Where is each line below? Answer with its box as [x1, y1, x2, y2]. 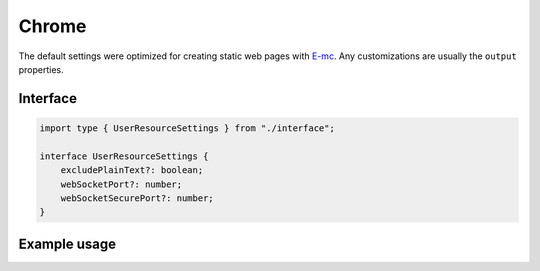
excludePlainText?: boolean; [60, 165, 204, 176]
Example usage [18, 235, 117, 252]
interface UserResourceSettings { [39, 150, 209, 162]
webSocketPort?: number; [60, 178, 183, 190]
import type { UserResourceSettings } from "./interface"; [39, 122, 335, 134]
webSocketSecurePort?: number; [60, 192, 214, 204]
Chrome [18, 15, 87, 37]
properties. [18, 63, 64, 75]
